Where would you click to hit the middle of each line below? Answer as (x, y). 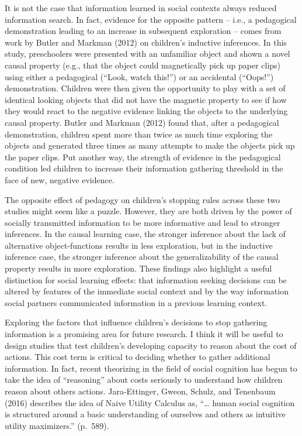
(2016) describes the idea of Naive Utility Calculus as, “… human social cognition (150, 402)
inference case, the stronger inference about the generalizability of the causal (142, 257)
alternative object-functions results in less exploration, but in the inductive (139, 245)
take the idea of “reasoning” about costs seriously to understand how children (144, 380)
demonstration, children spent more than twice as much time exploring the (139, 134)
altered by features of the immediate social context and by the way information (147, 291)
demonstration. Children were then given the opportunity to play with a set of (145, 88)
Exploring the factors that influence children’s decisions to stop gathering (136, 322)
